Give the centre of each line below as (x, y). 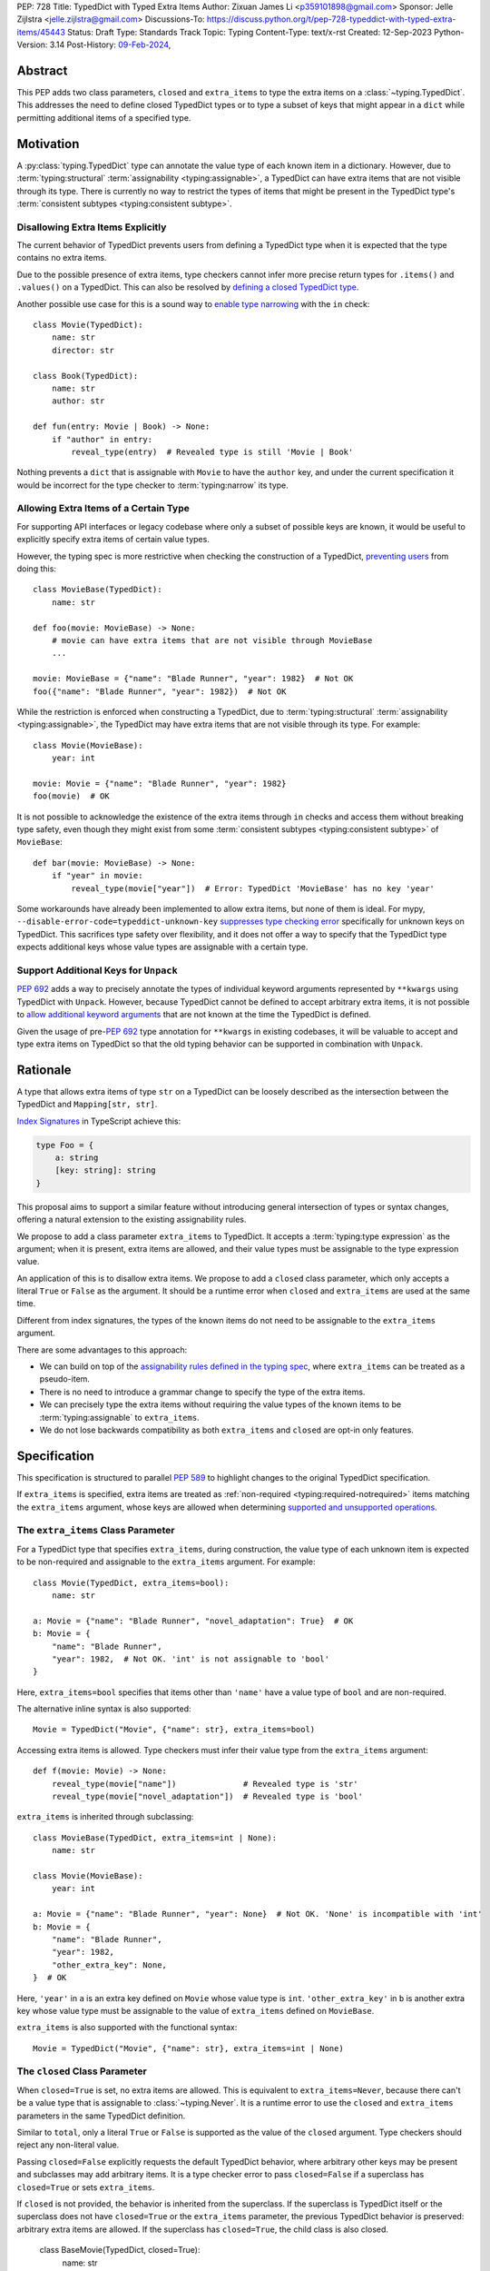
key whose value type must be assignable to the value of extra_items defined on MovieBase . (196, 2010)
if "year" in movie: (97, 876)
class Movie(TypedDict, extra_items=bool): (131, 1582)
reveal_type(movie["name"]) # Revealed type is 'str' (205, 1784)
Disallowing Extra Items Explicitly (92, 227)
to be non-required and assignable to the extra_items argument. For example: (166, 1562)
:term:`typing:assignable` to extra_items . (119, 1417)
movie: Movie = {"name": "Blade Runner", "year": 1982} (160, 783)
